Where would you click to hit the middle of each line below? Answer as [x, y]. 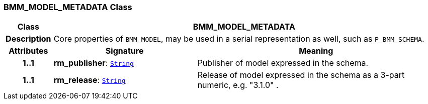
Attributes [28, 51]
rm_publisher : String [94, 63]
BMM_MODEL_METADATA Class [68, 7]
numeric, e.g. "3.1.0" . [238, 85]
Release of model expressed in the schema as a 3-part [301, 75]
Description [28, 39]
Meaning [316, 51]
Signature [124, 51]
